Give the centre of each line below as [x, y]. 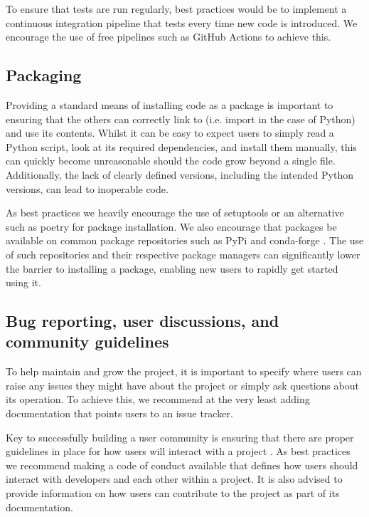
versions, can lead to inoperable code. [87, 188]
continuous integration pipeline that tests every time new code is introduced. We [182, 22]
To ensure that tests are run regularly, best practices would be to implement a [176, 9]
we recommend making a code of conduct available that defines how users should [182, 465]
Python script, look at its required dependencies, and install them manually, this [181, 146]
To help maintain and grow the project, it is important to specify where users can [184, 371]
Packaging [44, 75]
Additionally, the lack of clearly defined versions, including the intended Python [180, 174]
